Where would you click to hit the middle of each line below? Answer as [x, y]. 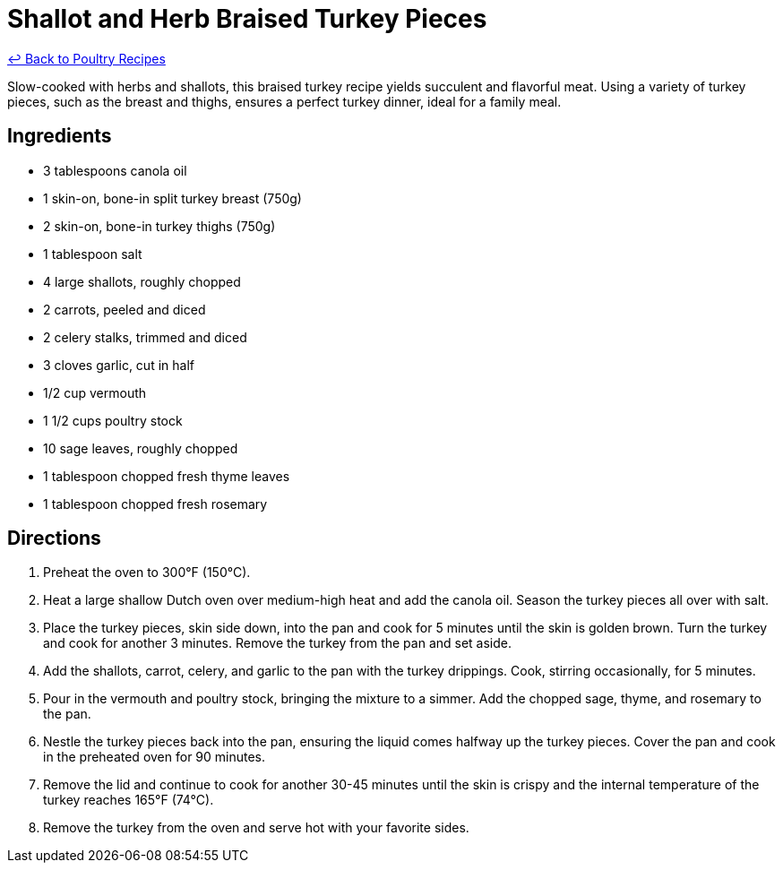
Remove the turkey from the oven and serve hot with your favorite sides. [256, 828]
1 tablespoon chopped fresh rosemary [155, 504]
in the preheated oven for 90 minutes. [155, 757]
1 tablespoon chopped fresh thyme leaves [167, 476]
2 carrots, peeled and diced [125, 309]
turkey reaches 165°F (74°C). [129, 800]
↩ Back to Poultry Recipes [86, 58]
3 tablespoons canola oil [115, 170]
